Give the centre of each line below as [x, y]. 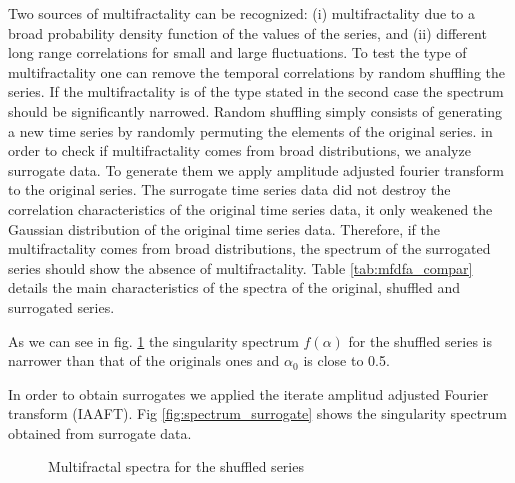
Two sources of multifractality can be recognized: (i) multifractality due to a [241, 13]
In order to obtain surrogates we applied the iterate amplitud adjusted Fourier [248, 393]
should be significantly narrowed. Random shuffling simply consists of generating [255, 110]
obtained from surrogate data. [100, 432]
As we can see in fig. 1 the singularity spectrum [153, 340]
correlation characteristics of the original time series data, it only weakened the [250, 208]
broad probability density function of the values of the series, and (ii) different [247, 32]
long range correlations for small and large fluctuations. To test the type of [237, 52]
